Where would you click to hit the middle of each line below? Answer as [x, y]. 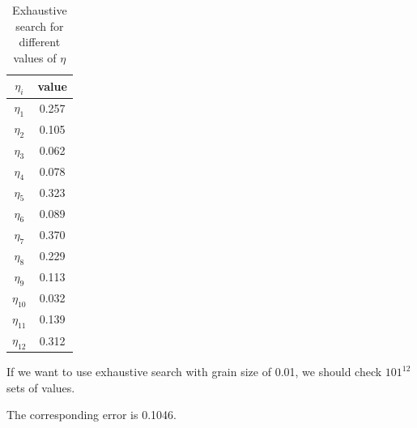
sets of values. [41, 387]
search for [40, 26]
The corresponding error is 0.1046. [91, 415]
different [40, 42]
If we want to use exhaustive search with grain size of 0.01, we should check [194, 372]
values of [35, 57]
